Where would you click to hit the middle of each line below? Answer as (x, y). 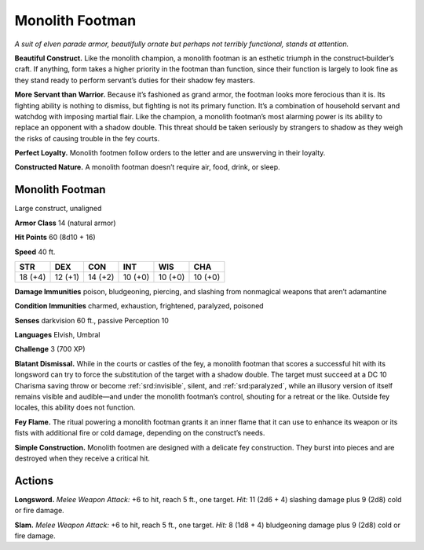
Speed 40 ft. (35, 252)
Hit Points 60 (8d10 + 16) (55, 237)
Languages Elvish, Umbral (57, 335)
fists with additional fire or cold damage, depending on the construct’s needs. (140, 433)
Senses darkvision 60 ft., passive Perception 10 (91, 320)
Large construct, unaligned (58, 209)
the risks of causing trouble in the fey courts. (87, 138)
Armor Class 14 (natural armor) (66, 223)
